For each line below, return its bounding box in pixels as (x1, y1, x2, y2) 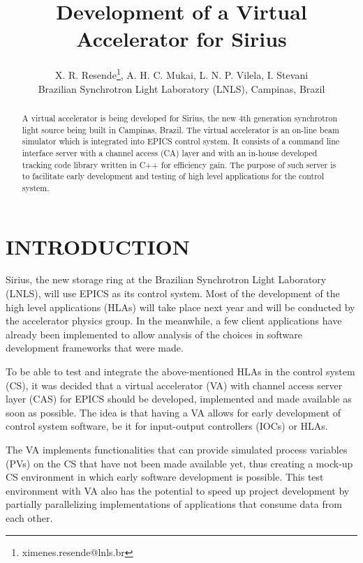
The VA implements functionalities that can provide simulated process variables (6, 442, 348, 457)
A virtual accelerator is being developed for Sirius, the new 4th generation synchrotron (22, 112, 338, 123)
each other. (6, 510, 53, 525)
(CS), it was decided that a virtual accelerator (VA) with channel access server (6, 377, 343, 392)
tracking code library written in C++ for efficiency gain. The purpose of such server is (22, 158, 336, 170)
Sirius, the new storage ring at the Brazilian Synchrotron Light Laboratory (6, 272, 327, 287)
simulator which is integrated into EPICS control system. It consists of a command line (22, 135, 340, 147)
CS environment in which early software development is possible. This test (6, 470, 324, 484)
